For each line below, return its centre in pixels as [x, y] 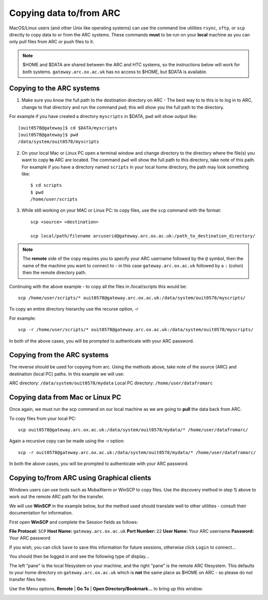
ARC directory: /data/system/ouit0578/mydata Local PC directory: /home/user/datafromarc [111, 383]
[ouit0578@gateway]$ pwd [48, 135]
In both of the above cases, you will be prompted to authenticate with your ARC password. [102, 341]
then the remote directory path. [55, 273]
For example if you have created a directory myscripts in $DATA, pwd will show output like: [103, 117]
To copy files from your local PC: [43, 418]
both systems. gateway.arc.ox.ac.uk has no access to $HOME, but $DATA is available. [115, 72]
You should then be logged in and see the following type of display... [79, 556]
